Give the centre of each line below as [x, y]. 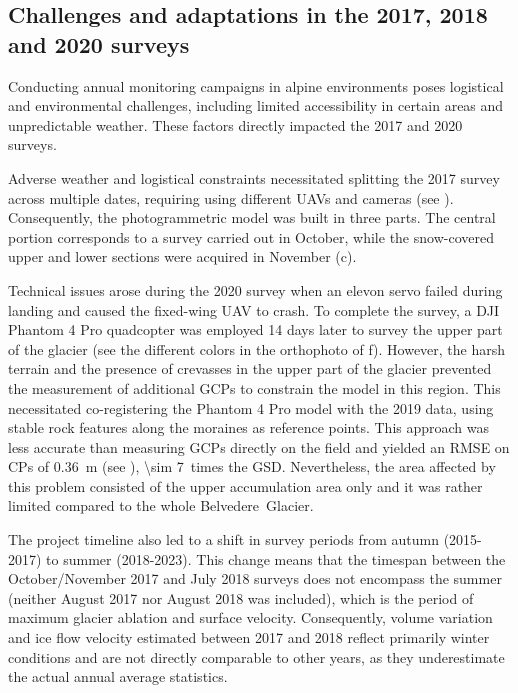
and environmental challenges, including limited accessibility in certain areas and [256, 105]
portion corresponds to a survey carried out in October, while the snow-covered [251, 236]
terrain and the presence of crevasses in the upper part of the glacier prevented [250, 368]
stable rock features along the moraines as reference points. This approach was [249, 427]
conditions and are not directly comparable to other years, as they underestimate [256, 656]
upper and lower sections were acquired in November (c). [182, 256]
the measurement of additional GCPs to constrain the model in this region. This [254, 387]
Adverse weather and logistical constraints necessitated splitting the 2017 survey [254, 177]
